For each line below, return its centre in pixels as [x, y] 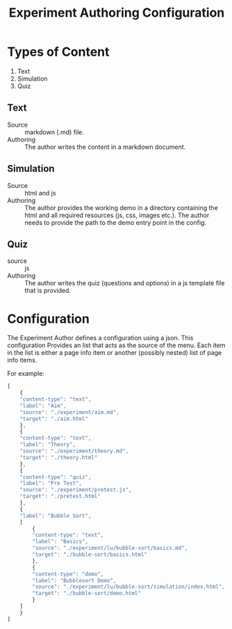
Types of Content [58, 52]
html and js [40, 193]
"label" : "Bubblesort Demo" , [74, 580]
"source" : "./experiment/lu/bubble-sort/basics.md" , [110, 548]
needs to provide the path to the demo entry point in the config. [116, 222]
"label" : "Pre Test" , [51, 484]
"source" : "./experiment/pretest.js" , [76, 490]
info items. [22, 360]
